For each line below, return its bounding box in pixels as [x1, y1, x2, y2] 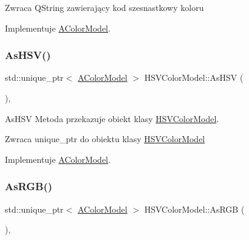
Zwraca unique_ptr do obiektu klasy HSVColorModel [5, 132, 205, 145]
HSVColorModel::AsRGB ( [144, 202, 245, 215]
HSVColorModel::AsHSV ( [144, 71, 244, 84]
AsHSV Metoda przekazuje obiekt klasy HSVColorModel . [5, 112, 219, 125]
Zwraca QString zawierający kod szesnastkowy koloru [5, 1, 204, 13]
